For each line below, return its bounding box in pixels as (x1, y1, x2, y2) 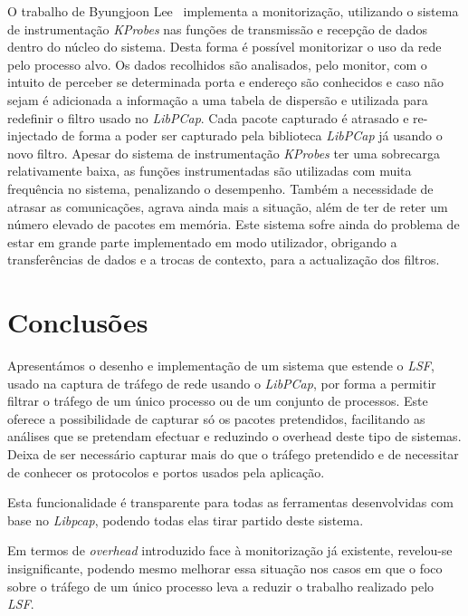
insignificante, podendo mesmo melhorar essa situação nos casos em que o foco (7, 558, 443, 577)
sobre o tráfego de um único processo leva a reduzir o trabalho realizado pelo (7, 576, 435, 595)
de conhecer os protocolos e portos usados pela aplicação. (7, 462, 325, 481)
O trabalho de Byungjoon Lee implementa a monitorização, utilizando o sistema (7, 2, 459, 20)
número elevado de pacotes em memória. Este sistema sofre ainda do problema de (7, 215, 460, 234)
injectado (7, 126, 58, 145)
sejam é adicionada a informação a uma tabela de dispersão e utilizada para (7, 90, 428, 109)
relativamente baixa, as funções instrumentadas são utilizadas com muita (7, 161, 412, 180)
